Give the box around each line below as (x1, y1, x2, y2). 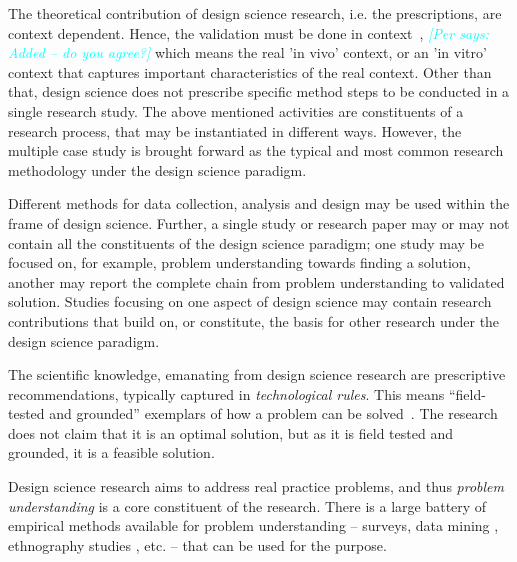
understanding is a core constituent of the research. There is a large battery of (8, 495, 487, 516)
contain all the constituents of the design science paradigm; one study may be (8, 232, 485, 253)
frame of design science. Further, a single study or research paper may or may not (8, 212, 510, 233)
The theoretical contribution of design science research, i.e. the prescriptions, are (8, 3, 502, 23)
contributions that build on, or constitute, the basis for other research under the (8, 310, 500, 331)
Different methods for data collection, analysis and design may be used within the (8, 193, 510, 214)
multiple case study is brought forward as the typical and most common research (8, 140, 504, 161)
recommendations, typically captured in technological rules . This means (8, 383, 445, 404)
